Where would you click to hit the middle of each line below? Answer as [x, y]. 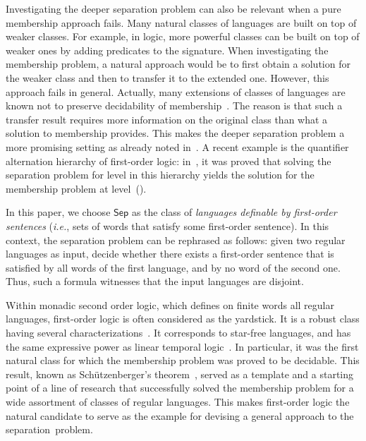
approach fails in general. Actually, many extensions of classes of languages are [176, 91]
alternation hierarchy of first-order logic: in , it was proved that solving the [169, 161]
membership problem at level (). [76, 188]
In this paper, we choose [58, 212]
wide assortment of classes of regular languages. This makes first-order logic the [178, 402]
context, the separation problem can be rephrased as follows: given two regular [176, 240]
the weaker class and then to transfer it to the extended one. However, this [167, 77]
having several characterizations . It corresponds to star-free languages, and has [178, 333]
